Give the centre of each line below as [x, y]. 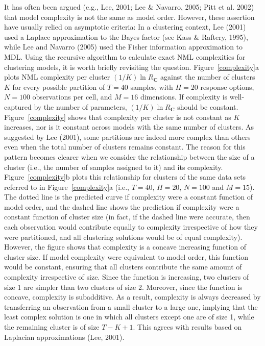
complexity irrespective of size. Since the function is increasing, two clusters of [127, 277]
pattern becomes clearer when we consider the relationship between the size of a [129, 156]
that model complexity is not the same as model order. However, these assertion [129, 17]
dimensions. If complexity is [184, 97]
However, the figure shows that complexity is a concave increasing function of [125, 247]
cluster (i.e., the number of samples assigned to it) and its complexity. [114, 167]
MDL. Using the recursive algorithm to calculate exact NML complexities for [125, 56]
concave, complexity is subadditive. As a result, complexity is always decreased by [132, 297]
